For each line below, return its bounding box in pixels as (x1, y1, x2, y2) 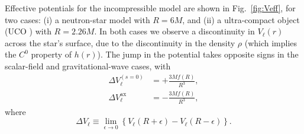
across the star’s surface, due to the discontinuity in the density (5, 36, 235, 49)
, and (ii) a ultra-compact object (182, 13, 300, 25)
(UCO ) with (5, 25, 51, 37)
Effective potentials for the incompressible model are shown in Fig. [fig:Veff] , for (5, 2, 296, 14)
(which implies (244, 36, 297, 49)
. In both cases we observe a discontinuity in (94, 25, 255, 37)
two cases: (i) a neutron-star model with (5, 13, 150, 25)
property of (31, 48, 72, 60)
